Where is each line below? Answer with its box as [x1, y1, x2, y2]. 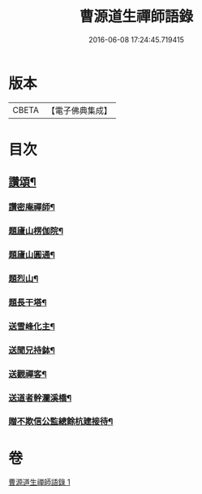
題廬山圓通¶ [8, 249, 55, 261]
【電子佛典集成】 [46, 105, 112, 116]
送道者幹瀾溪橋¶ [8, 392, 72, 403]
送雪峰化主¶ [8, 320, 55, 331]
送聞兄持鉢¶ [8, 344, 55, 356]
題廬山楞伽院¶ [8, 225, 63, 236]
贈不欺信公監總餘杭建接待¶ [8, 416, 114, 427]
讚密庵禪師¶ [8, 201, 55, 213]
